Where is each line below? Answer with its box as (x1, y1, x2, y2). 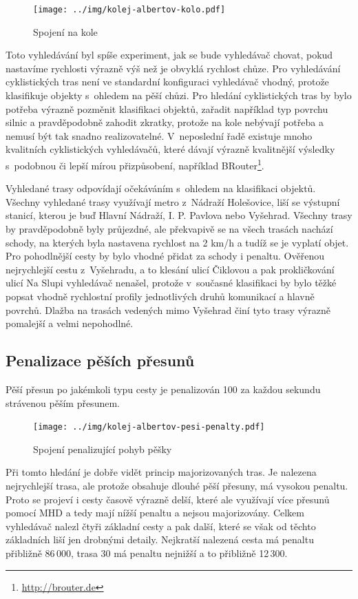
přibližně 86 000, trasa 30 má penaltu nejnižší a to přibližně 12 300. (6, 545, 288, 560)
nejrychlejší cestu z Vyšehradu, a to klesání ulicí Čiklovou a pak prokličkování (6, 262, 335, 276)
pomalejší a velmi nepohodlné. (6, 316, 134, 330)
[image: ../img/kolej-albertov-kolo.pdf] (33, 5, 226, 14)
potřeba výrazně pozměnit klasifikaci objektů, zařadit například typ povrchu (6, 101, 328, 116)
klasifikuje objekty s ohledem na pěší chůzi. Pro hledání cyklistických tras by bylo (6, 88, 352, 103)
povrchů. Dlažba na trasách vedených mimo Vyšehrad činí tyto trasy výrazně (6, 302, 330, 317)
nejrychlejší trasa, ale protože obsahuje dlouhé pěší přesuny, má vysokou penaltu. (6, 479, 348, 493)
